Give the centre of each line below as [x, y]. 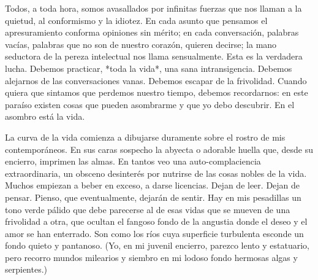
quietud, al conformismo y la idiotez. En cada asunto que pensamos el [136, 20]
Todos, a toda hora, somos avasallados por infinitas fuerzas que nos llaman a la [153, 8]
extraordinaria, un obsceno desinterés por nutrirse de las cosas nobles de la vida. [156, 173]
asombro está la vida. [45, 116]
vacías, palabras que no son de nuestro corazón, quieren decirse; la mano [141, 44]
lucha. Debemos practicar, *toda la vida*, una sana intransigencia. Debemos [149, 68]
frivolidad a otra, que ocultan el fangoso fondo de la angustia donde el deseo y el [156, 221]
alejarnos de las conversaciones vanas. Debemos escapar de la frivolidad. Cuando [156, 80]
